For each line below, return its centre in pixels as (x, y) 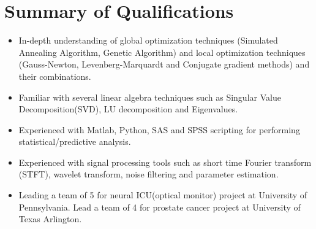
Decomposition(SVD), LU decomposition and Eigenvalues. (128, 109)
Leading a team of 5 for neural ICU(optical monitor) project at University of (163, 195)
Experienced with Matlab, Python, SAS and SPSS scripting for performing (159, 129)
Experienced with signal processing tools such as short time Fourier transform (165, 162)
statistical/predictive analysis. (75, 142)
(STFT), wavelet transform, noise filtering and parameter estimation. (149, 174)
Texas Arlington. (50, 219)
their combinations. (55, 76)
